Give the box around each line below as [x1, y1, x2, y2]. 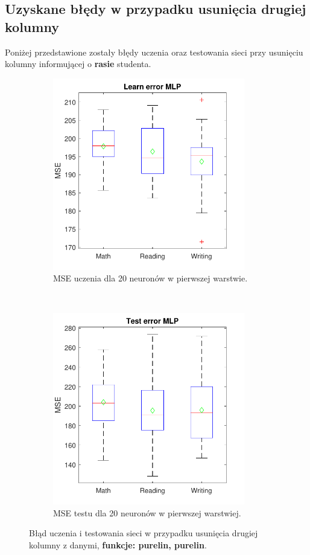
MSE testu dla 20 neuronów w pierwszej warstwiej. [53, 506, 241, 519]
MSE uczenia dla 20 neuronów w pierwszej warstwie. [53, 272, 248, 284]
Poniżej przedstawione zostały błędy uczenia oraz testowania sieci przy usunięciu [5, 45, 303, 58]
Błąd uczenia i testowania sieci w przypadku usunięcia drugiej [29, 527, 258, 539]
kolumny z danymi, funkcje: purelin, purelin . [29, 538, 207, 551]
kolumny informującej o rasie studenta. [5, 57, 151, 70]
